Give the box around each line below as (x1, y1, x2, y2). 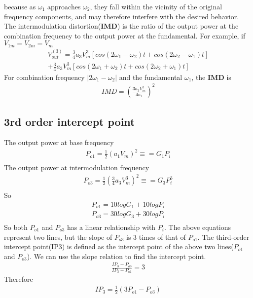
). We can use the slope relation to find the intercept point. (27, 251, 206, 261)
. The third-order (197, 231, 250, 242)
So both (4, 222, 28, 232)
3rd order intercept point (4, 114, 135, 129)
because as (4, 1, 36, 11)
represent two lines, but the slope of (4, 231, 112, 242)
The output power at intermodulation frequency (4, 162, 149, 173)
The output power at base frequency (4, 137, 114, 148)
